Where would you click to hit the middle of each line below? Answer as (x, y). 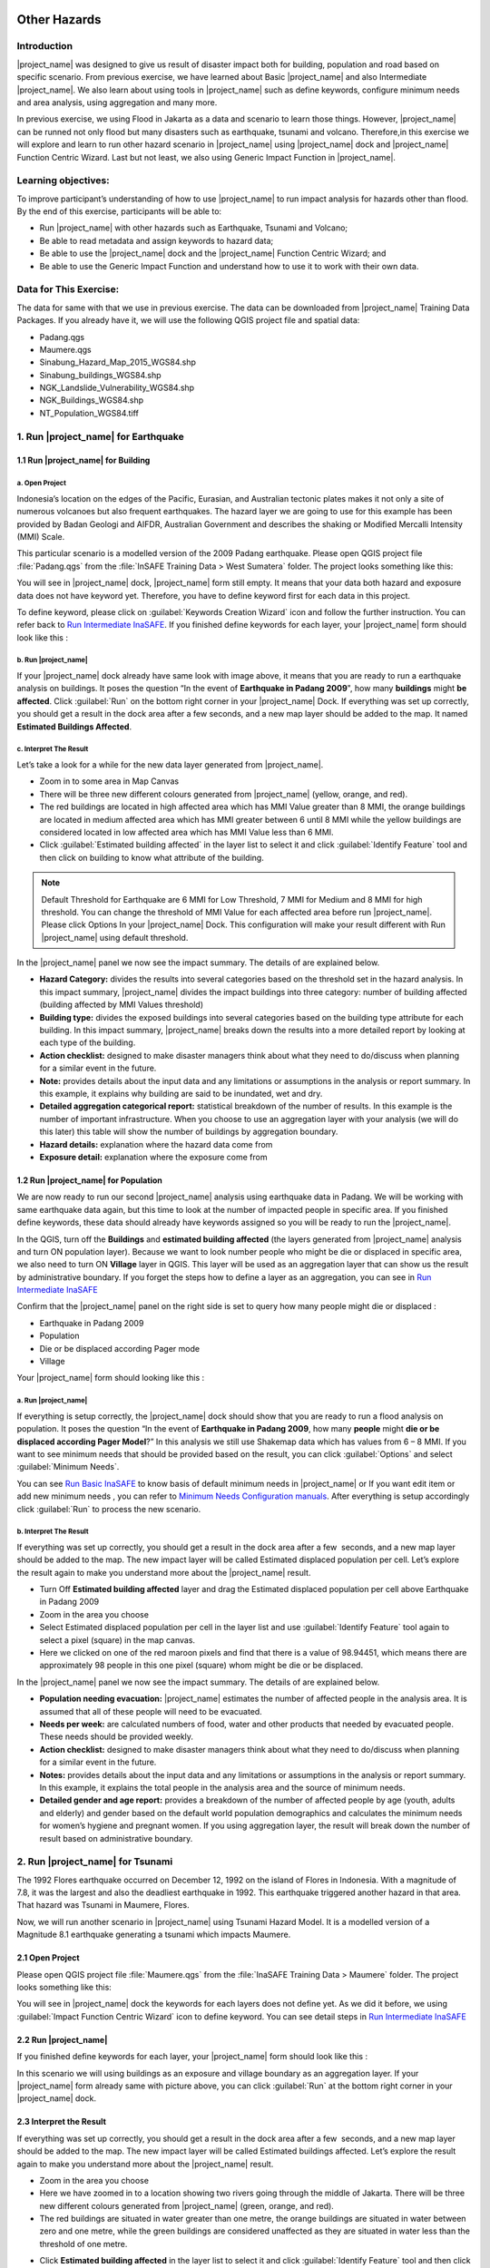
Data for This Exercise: (68, 289)
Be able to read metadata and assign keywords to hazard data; (157, 240)
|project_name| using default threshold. (115, 937)
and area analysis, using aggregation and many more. (117, 102)
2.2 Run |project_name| (62, 2039)
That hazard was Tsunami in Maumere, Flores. (103, 1905)
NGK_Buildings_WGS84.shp (92, 400)
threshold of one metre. (83, 2244)
